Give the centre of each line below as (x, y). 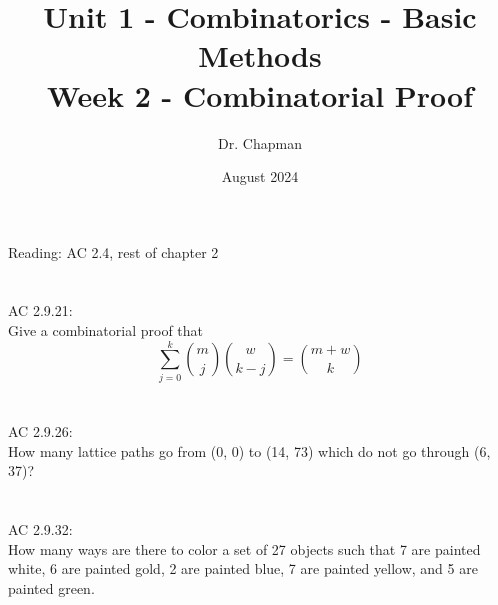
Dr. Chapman (260, 142)
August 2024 (260, 176)
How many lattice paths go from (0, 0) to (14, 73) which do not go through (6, (249, 450)
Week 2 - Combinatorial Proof (260, 94)
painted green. (51, 587)
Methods (260, 55)
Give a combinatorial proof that (106, 330)
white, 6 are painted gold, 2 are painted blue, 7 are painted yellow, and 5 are (243, 568)
